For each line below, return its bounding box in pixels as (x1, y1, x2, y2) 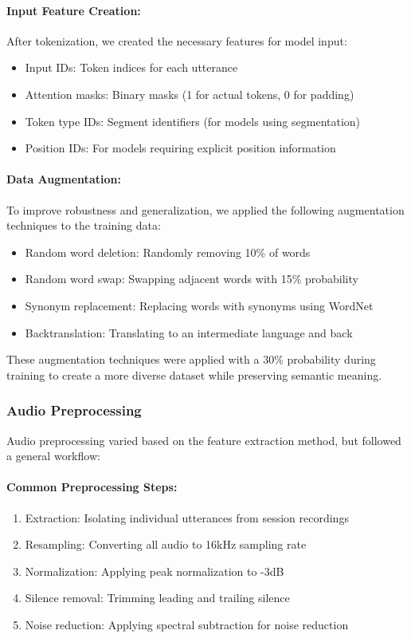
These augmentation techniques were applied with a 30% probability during (6, 351, 376, 368)
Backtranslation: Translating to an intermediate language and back (25, 324, 353, 341)
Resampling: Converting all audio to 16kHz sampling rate (25, 536, 307, 553)
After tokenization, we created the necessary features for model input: (6, 32, 347, 49)
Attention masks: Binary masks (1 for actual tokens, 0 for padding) (25, 85, 354, 102)
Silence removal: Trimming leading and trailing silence (25, 589, 290, 606)
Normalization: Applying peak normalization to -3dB (25, 562, 284, 579)
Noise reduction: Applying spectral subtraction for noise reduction (25, 616, 349, 632)
